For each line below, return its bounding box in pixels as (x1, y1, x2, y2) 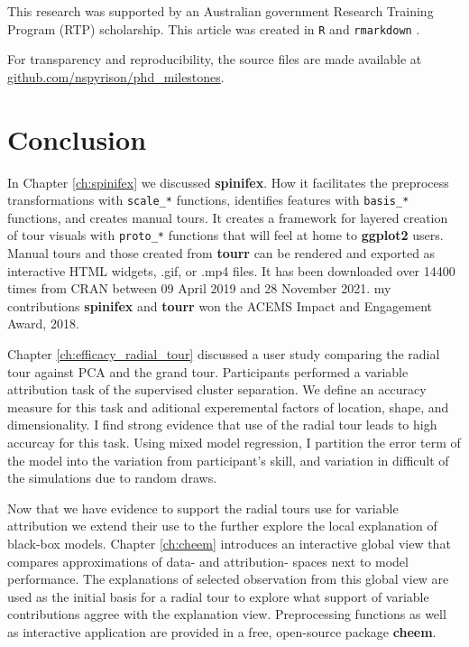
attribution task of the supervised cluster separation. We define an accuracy (7, 380, 427, 399)
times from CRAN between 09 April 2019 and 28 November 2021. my (7, 279, 391, 298)
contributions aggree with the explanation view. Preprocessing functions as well (7, 605, 446, 624)
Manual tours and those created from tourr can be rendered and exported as (7, 244, 436, 263)
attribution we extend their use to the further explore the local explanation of (7, 516, 437, 535)
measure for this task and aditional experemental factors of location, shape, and (7, 397, 449, 416)
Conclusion (7, 120, 147, 157)
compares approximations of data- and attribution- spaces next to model (7, 551, 409, 570)
